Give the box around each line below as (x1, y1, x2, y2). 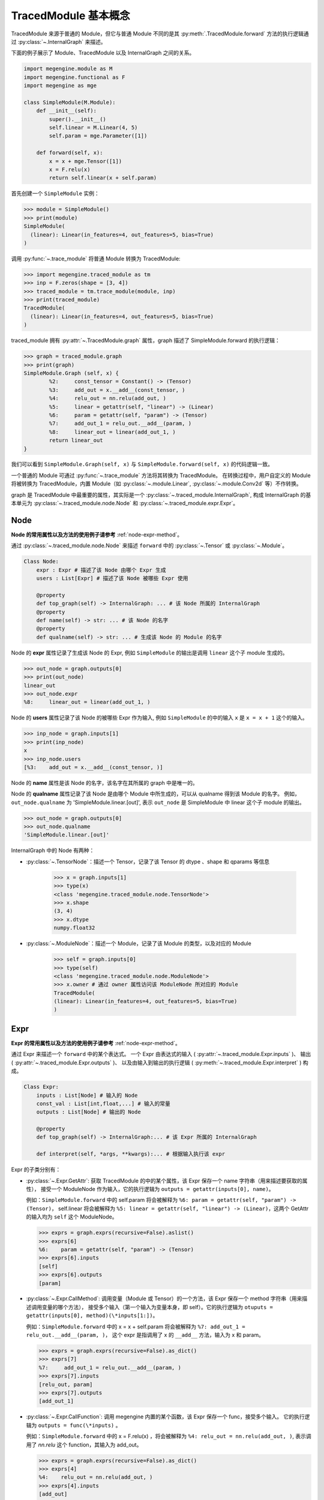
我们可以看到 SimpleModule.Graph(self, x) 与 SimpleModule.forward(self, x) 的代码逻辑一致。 (11, 461, 273, 468)
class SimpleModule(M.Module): (23, 99, 116, 106)
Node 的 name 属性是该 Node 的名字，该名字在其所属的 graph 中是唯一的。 (11, 779, 198, 786)
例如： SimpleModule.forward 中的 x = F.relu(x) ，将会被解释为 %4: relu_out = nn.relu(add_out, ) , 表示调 (26, 1433, 311, 1440)
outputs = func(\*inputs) (38, 1422, 115, 1429)
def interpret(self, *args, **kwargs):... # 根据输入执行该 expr (36, 1151, 225, 1157)
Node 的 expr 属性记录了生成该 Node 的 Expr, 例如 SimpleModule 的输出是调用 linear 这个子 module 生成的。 (11, 649, 288, 656)
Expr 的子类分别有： (11, 1166, 61, 1173)
